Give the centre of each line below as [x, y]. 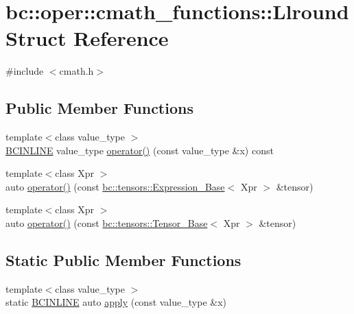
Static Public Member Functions [123, 260]
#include [25, 71]
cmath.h [76, 71]
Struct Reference [87, 38]
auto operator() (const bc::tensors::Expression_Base [115, 186]
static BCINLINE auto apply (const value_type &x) [116, 302]
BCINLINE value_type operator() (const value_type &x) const [140, 150]
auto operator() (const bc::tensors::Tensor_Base [107, 223]
